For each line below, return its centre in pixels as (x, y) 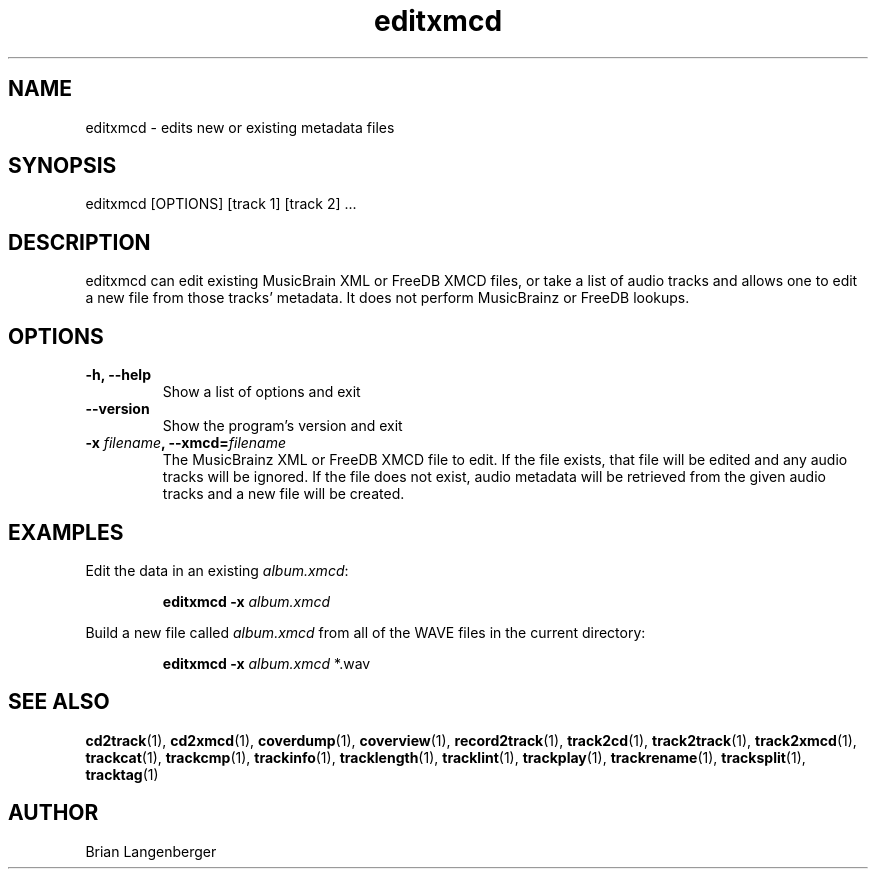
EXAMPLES (66, 532)
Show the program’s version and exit (282, 426)
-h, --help (118, 375)
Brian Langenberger (151, 851)
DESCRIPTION (79, 242)
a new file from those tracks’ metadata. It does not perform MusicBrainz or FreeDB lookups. (387, 298)
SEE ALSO (59, 702)
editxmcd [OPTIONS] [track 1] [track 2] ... (221, 204)
